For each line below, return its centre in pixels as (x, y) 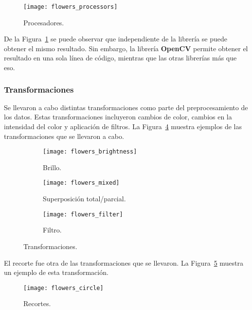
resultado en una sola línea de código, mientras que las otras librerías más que (120, 58)
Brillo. (52, 167)
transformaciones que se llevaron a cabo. (64, 136)
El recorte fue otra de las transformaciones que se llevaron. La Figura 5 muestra (124, 262)
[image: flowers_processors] (71, 7)
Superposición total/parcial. (84, 199)
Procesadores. (44, 22)
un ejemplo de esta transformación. (56, 272)
